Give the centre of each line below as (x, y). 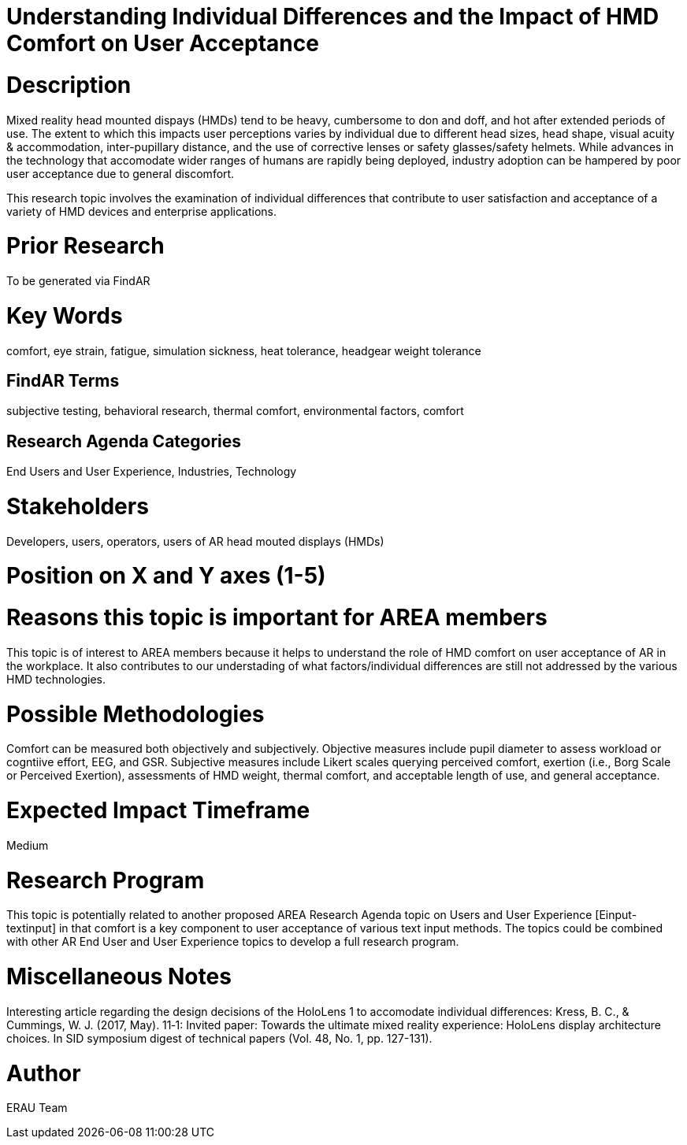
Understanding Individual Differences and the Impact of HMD (333, 17)
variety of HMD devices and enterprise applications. (141, 211)
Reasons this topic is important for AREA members (277, 618)
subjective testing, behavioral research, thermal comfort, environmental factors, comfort (235, 411)
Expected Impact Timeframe (158, 811)
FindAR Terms (63, 380)
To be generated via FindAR (78, 281)
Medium (28, 845)
